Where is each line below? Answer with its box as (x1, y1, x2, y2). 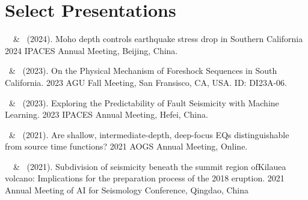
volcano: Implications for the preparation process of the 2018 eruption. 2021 (5, 172, 285, 184)
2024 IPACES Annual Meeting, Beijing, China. (5, 44, 178, 56)
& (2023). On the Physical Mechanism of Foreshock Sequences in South (8, 64, 277, 77)
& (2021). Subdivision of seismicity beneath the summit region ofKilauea (13, 160, 286, 172)
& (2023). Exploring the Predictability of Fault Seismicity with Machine (8, 96, 279, 109)
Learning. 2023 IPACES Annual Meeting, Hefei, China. (5, 108, 208, 121)
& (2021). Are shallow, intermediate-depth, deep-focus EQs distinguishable (8, 128, 289, 141)
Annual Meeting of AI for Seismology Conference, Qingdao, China (5, 184, 249, 196)
